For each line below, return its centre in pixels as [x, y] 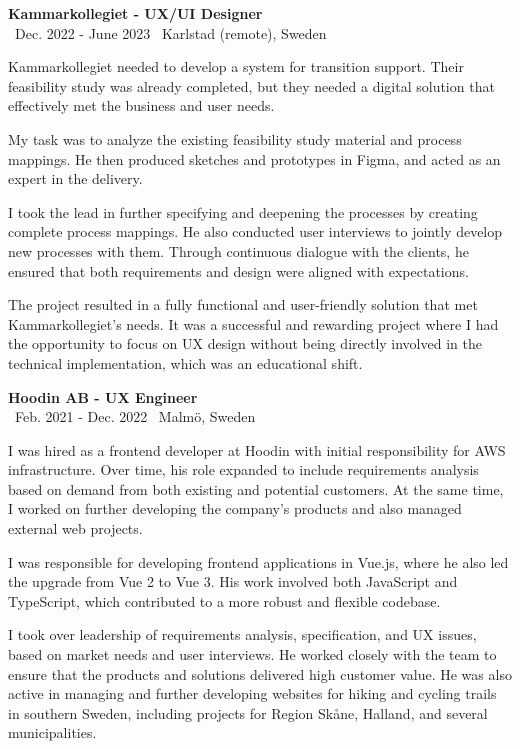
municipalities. [52, 732]
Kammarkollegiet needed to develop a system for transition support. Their [236, 66]
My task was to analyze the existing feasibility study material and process [235, 138]
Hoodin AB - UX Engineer [103, 396]
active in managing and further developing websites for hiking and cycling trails [252, 693]
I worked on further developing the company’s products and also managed [235, 508]
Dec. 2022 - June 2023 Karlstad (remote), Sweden [170, 32]
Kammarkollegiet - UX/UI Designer [135, 13]
